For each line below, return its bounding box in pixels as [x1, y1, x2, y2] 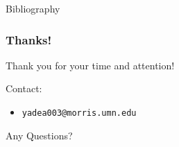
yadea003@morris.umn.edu [22, 108, 137, 118]
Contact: [6, 81, 42, 96]
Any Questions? [6, 128, 73, 142]
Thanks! [6, 31, 52, 48]
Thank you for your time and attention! [6, 58, 175, 72]
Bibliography [6, 1, 60, 15]
